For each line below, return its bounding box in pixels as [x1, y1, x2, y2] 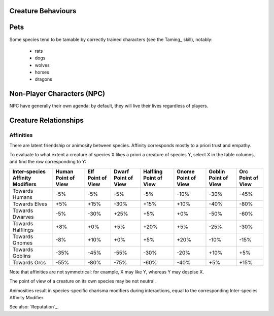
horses [35, 69, 49, 76]
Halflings [12, 226, 34, 233]
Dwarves [12, 213, 34, 220]
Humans [12, 193, 32, 200]
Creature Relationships [9, 116, 84, 125]
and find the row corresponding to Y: [9, 159, 86, 165]
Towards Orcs [12, 259, 46, 266]
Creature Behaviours [9, 7, 77, 15]
